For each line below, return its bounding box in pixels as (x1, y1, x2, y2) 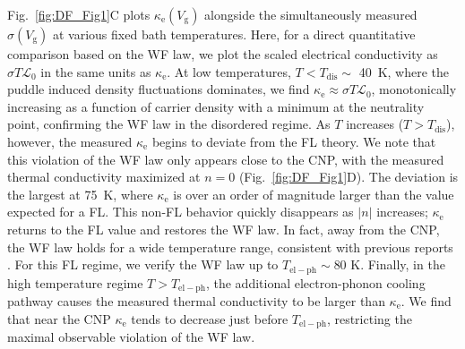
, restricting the (326, 309, 412, 328)
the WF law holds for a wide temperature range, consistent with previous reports (7, 237, 453, 256)
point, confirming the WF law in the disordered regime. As (7, 115, 331, 133)
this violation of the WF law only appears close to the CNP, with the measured (7, 149, 444, 168)
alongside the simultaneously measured (204, 5, 418, 23)
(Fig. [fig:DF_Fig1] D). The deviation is (238, 167, 459, 186)
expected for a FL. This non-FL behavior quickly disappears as (7, 202, 354, 221)
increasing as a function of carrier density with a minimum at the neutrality (7, 97, 425, 115)
